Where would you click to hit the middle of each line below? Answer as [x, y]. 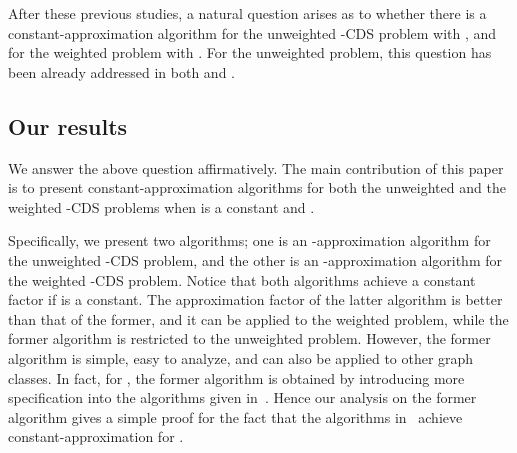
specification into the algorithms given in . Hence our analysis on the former [242, 397]
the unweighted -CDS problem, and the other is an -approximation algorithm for [255, 259]
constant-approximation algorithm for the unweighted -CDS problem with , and [252, 32]
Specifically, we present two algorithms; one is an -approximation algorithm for [249, 240]
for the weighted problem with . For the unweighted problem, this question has [250, 52]
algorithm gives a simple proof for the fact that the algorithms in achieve [235, 416]
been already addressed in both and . [121, 71]
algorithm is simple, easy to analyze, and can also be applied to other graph [241, 357]
